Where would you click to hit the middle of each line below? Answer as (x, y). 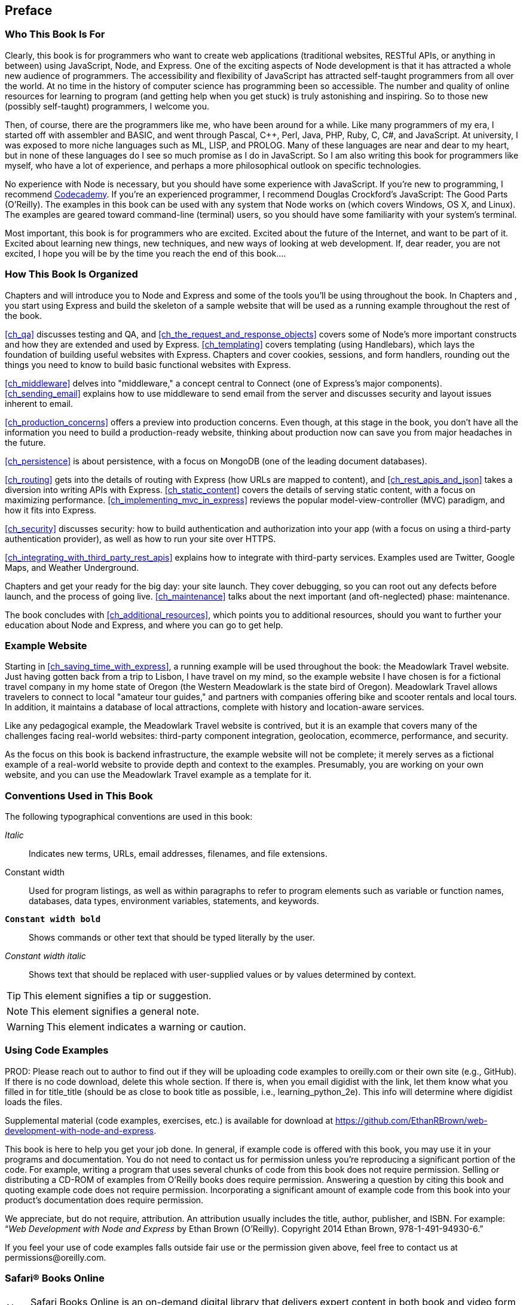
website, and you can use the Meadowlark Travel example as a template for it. (158, 775)
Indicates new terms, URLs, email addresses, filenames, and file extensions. (178, 854)
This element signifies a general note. (115, 1012)
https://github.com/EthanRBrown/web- (411, 1120)
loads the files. (34, 1102)
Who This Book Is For (55, 34)
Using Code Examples (57, 1050)
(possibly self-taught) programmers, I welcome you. (107, 106)
